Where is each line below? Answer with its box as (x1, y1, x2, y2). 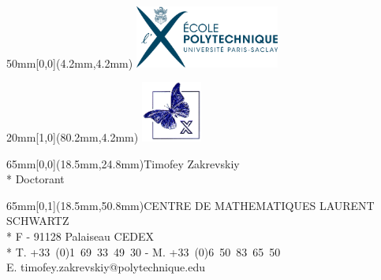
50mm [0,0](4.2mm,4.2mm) (6, 54, 133, 71)
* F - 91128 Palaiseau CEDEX (6, 227, 154, 244)
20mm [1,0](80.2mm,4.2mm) (6, 129, 139, 146)
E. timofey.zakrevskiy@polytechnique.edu (6, 259, 205, 275)
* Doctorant (6, 171, 65, 187)
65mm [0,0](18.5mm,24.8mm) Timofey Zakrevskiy (6, 155, 240, 171)
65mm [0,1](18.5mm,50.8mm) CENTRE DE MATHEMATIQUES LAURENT (6, 197, 375, 213)
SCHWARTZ (6, 212, 69, 229)
